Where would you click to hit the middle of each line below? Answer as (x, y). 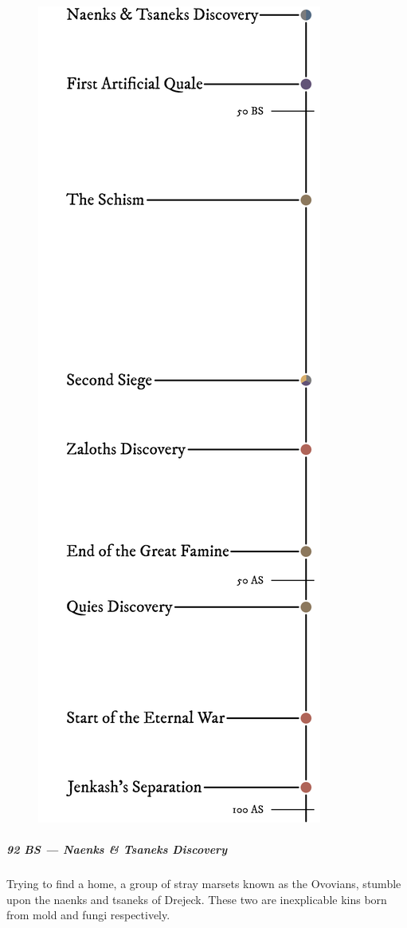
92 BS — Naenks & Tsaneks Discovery (117, 849)
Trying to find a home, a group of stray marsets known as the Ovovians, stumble (204, 884)
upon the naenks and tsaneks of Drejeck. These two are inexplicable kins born (197, 899)
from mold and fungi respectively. (88, 915)
